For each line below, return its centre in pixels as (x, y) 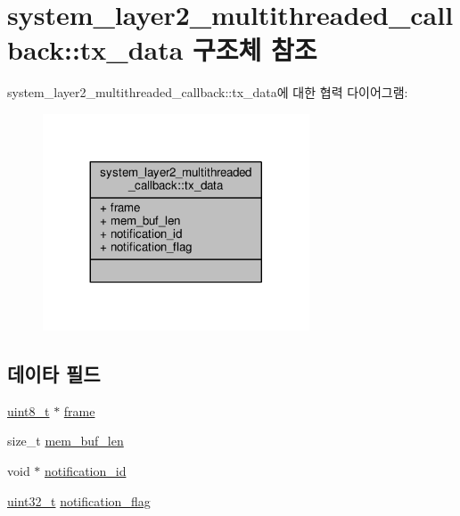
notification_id (86, 470)
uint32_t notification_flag (79, 500)
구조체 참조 (255, 49)
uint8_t (29, 410)
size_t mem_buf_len (66, 441)
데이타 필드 (54, 373)
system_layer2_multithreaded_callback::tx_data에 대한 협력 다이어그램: (208, 92)
